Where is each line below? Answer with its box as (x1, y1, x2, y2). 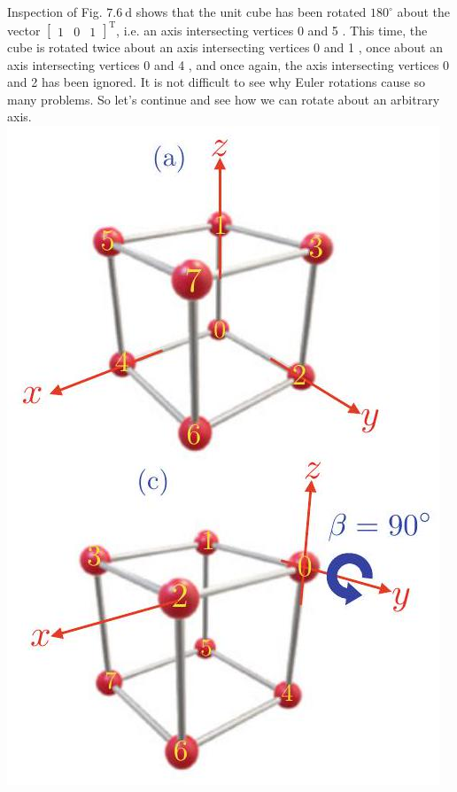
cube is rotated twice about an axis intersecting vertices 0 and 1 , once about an (7, 38, 443, 57)
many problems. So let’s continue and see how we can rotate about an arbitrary (7, 89, 440, 108)
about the (397, 3, 451, 20)
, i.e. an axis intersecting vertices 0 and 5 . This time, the (116, 20, 428, 39)
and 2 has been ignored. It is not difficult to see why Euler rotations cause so (7, 73, 426, 91)
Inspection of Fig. (7, 3, 103, 20)
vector (7, 20, 41, 39)
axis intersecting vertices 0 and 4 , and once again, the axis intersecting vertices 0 (7, 55, 450, 74)
